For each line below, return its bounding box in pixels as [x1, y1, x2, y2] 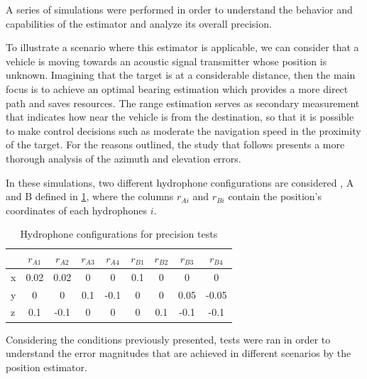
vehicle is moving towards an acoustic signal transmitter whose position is [6, 53, 327, 68]
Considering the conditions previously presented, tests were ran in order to [6, 331, 331, 346]
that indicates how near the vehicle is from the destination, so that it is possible [6, 109, 354, 124]
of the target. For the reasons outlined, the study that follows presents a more [6, 137, 345, 152]
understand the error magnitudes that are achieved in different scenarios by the [6, 346, 351, 361]
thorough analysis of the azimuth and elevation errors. [6, 150, 241, 165]
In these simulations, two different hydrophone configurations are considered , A [6, 175, 354, 189]
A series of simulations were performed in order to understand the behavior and [6, 2, 353, 16]
